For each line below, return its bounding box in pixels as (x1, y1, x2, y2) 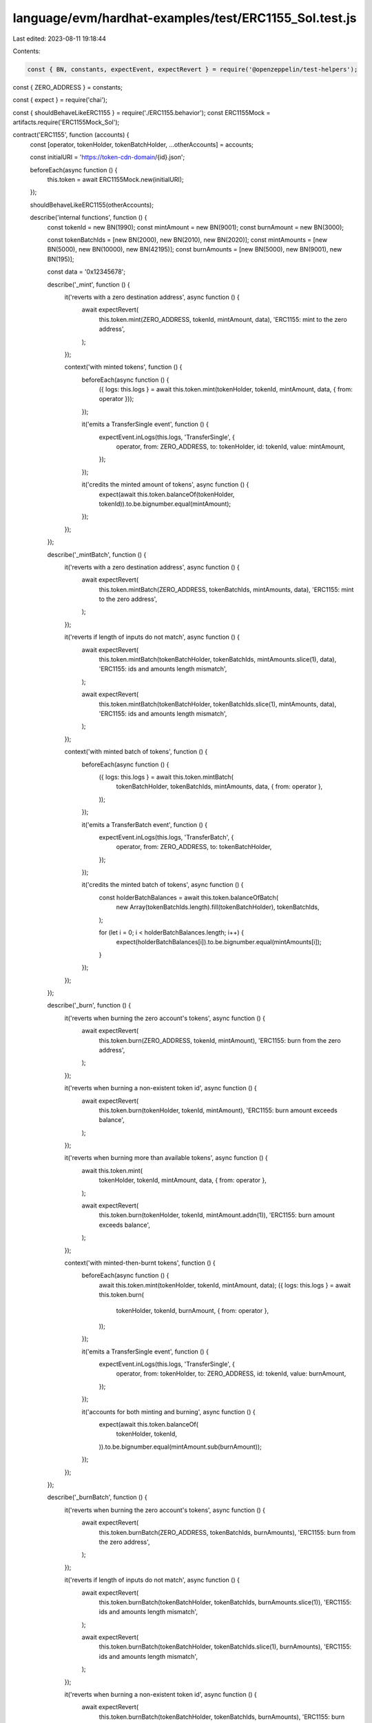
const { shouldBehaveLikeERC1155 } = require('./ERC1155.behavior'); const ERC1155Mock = (12, 108, 271, 116)
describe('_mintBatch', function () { (47, 550, 147, 558)
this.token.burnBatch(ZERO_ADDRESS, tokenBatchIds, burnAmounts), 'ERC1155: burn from (99, 1528, 356, 1536)
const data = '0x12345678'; (47, 267, 126, 276)
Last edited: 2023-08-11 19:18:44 (12, 34, 107, 43)
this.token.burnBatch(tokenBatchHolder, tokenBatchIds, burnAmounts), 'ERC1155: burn (99, 1713, 345, 1721)
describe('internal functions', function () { (30, 214, 147, 222)
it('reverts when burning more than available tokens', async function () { (64, 1154, 268, 1162)
